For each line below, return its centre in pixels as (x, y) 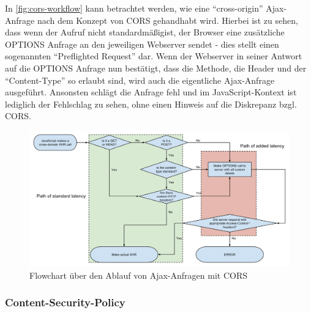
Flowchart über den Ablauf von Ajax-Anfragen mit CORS (138, 275)
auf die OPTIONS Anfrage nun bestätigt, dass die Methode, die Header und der (156, 68)
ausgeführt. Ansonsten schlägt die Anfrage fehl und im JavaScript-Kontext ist (151, 92)
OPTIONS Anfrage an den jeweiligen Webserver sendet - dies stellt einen (142, 44)
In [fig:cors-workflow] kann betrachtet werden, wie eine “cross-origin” (134, 8)
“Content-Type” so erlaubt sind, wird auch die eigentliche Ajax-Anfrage (140, 80)
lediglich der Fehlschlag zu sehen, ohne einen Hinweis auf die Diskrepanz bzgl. (151, 104)
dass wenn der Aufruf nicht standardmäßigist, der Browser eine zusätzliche (145, 32)
